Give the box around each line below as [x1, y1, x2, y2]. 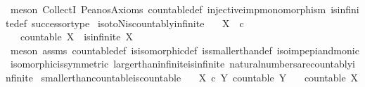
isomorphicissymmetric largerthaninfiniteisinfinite [10, 56, 225, 71]
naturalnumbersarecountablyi [229, 56, 355, 71]
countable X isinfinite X [20, 29, 133, 44]
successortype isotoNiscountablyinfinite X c [31, 15, 244, 30]
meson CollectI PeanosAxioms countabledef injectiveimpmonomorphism [10, 2, 326, 16]
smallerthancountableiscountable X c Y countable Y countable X [41, 70, 359, 84]
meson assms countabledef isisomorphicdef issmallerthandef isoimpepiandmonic [10, 42, 359, 57]
